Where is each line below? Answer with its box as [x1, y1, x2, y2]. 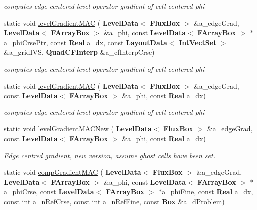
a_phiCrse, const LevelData [4, 186, 94, 197]
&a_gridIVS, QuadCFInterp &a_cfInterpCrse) [4, 47, 155, 57]
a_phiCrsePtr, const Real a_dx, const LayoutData [4, 37, 167, 47]
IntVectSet [179, 37, 217, 47]
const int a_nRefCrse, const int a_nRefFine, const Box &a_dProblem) [4, 196, 225, 206]
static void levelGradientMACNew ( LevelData [4, 123, 152, 134]
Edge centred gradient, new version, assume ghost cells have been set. [4, 150, 215, 160]
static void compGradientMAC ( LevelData [4, 167, 141, 177]
